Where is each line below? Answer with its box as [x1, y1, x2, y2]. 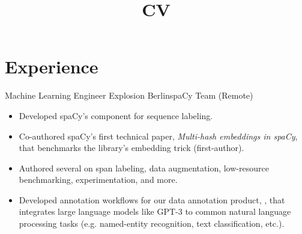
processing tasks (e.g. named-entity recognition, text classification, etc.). [19, 217, 285, 230]
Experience [5, 54, 98, 79]
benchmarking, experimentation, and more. [19, 173, 178, 186]
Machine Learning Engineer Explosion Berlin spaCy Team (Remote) [5, 89, 253, 102]
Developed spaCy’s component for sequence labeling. [19, 109, 213, 122]
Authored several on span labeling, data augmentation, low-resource [19, 161, 269, 174]
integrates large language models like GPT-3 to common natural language [19, 205, 291, 218]
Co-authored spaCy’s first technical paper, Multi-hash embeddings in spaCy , [19, 129, 298, 142]
